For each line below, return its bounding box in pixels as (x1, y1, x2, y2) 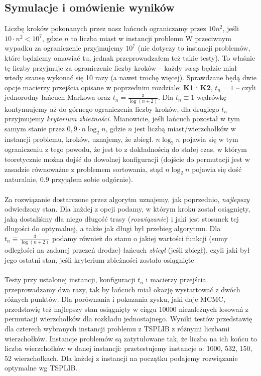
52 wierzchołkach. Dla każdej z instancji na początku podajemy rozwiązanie (5, 352, 238, 363)
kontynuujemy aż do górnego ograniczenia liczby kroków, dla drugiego (5, 103, 219, 114)
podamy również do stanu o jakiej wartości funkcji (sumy (52, 233, 228, 243)
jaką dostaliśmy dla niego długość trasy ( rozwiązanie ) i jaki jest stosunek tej (5, 213, 239, 224)
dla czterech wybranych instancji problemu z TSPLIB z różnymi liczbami (5, 323, 230, 334)
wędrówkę (196, 92, 227, 102)
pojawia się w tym (182, 133, 238, 144)
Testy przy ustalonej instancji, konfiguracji (5, 274, 136, 285)
